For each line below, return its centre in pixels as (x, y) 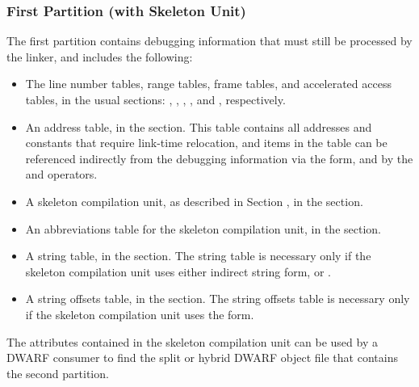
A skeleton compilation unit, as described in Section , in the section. (194, 201)
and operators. (61, 174)
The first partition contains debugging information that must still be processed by (209, 41)
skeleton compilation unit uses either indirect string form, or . (178, 271)
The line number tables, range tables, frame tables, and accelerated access (208, 84)
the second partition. (58, 373)
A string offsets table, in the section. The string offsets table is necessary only (218, 299)
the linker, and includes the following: (100, 56)
